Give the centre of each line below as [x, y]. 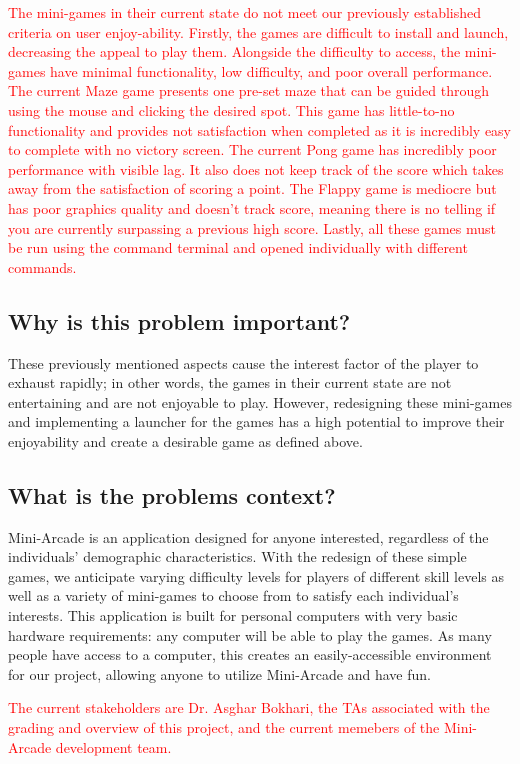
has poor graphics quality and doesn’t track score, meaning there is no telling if [252, 207]
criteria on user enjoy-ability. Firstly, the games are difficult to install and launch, [258, 31]
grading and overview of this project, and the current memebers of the [224, 727]
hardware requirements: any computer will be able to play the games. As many [250, 634]
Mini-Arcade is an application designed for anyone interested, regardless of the [248, 536]
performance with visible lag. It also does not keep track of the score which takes [256, 168]
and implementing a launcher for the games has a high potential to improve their [256, 421]
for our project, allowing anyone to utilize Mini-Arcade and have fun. [219, 673]
